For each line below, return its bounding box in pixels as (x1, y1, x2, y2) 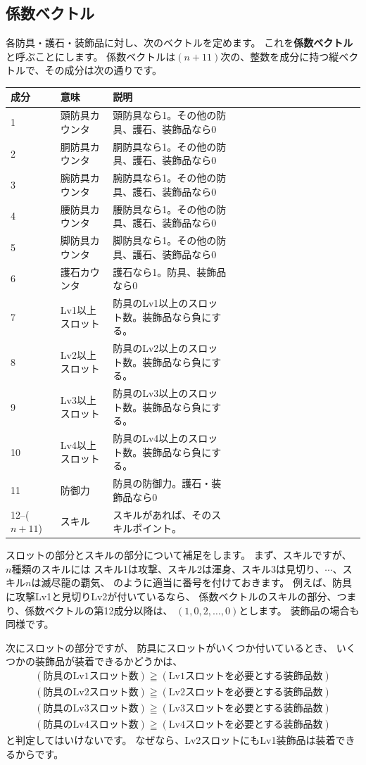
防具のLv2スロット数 (43, 688, 139, 697)
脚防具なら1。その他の (113, 233, 217, 248)
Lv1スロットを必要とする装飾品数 (168, 671, 323, 681)
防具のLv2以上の (113, 340, 189, 355)
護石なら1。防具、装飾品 (113, 264, 227, 279)
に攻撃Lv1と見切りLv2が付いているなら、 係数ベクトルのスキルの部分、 (6, 588, 337, 603)
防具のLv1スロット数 (43, 671, 139, 681)
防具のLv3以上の (113, 386, 189, 400)
